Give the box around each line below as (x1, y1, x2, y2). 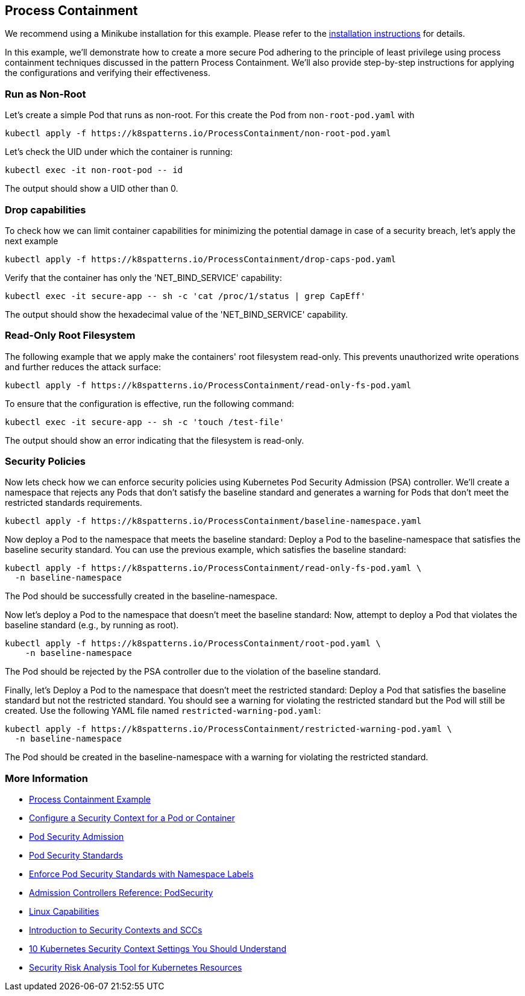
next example (5, 235, 58, 246)
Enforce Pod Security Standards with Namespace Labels (29, 869, 254, 880)
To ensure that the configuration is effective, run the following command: (5, 398, 294, 409)
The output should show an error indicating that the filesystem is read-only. (5, 435, 304, 446)
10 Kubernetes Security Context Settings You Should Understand (29, 944, 286, 954)
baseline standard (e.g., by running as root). (5, 620, 179, 631)
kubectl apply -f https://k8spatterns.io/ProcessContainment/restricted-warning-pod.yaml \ (5, 724, 452, 734)
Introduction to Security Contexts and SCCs (29, 925, 203, 936)
